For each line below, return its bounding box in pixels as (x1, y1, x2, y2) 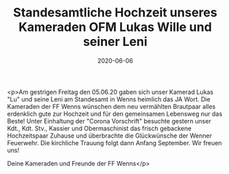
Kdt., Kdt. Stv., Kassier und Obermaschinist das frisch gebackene (7, 124, 192, 132)
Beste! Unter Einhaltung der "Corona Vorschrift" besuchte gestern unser (7, 116, 211, 125)
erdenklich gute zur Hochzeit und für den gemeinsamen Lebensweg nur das (7, 110, 223, 118)
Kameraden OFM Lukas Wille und (18, 19, 213, 35)
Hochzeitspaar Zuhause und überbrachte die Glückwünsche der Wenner (7, 132, 213, 140)
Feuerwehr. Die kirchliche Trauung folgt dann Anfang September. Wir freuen (7, 138, 222, 147)
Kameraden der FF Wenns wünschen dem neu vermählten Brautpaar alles (7, 102, 216, 110)
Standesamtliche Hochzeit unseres (13, 5, 217, 21)
